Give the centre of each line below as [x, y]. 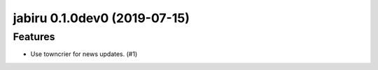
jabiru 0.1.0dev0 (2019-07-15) [101, 18]
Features [34, 37]
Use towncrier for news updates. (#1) [84, 54]
